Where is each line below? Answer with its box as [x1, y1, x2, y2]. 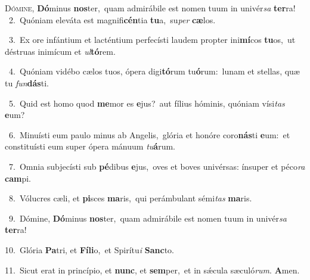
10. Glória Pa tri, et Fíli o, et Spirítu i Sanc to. [5, 243, 174, 256]
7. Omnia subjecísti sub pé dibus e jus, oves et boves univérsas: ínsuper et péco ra [8, 160, 305, 172]
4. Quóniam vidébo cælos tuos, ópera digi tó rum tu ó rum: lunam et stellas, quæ [8, 65, 300, 77]
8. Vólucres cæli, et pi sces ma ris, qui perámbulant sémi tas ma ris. [8, 192, 252, 204]
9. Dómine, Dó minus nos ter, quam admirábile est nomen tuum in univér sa [8, 211, 287, 224]
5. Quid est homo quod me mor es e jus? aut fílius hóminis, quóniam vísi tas [8, 97, 285, 109]
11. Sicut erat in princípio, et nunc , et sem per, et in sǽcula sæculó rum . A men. [5, 263, 300, 276]
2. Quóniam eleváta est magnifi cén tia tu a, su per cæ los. [8, 13, 216, 26]
